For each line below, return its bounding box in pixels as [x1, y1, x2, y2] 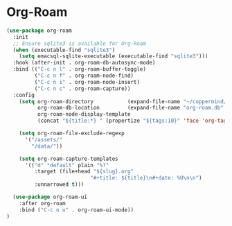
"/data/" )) [31, 143, 63, 150]
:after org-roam [19, 200, 66, 207]
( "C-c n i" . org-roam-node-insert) [34, 78, 140, 85]
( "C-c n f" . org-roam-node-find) [34, 72, 134, 80]
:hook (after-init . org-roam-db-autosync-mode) [12, 60, 156, 67]
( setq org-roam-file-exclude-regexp [19, 130, 125, 137]
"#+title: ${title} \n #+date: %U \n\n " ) [90, 175, 202, 182]
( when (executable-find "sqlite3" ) [12, 46, 116, 53]
